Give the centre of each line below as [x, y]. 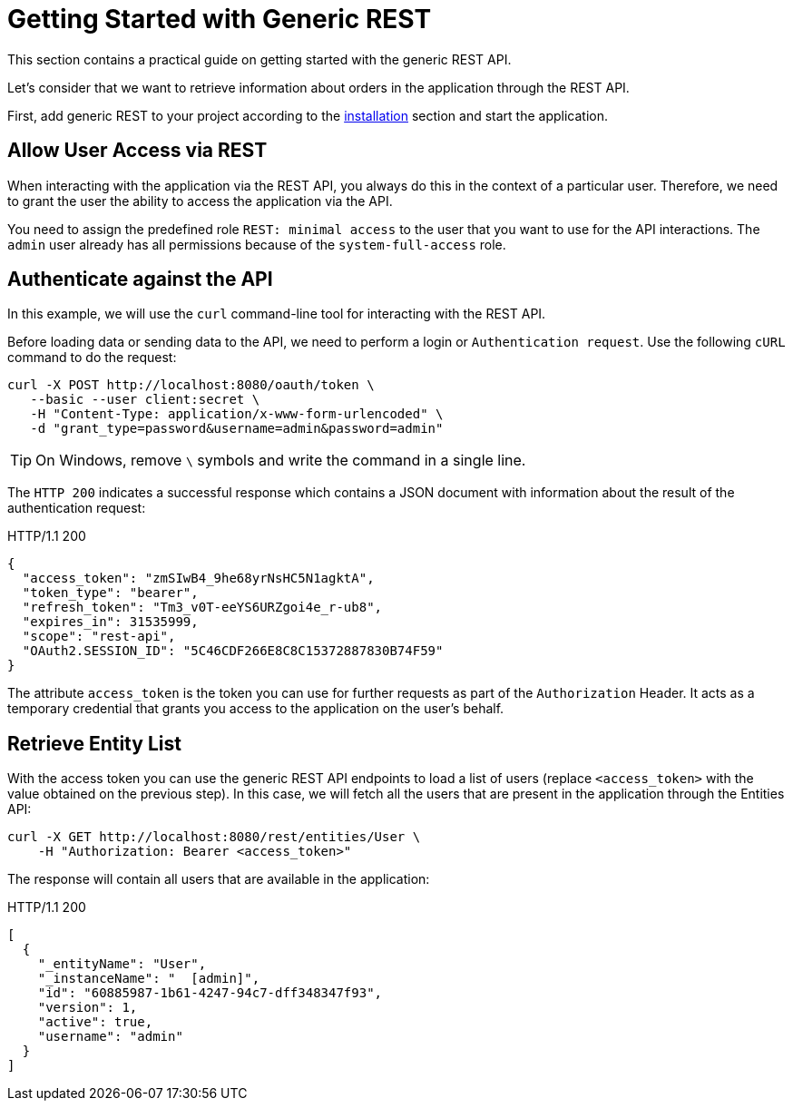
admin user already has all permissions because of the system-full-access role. [257, 244]
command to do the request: [92, 358]
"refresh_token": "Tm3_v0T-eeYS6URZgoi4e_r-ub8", [202, 608]
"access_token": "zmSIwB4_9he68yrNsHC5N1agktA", [198, 579]
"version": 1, [88, 1008]
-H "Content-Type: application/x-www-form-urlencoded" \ [237, 414]
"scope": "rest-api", [99, 637]
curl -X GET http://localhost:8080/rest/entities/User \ [214, 837]
